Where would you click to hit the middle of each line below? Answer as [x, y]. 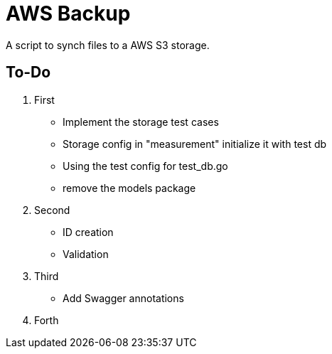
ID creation [88, 232]
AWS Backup [68, 14]
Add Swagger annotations [123, 298]
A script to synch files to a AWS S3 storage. [108, 45]
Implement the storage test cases [141, 122]
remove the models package [129, 188]
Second [52, 210]
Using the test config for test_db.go [145, 166]
